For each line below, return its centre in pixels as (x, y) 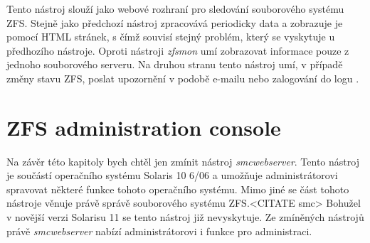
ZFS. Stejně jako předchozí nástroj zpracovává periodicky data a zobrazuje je (175, 22)
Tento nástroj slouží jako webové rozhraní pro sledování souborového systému (175, 9)
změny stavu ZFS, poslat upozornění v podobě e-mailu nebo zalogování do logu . (183, 78)
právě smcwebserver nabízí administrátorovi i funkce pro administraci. (159, 231)
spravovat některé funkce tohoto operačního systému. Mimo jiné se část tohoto (178, 189)
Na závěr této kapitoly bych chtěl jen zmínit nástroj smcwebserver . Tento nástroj (183, 161)
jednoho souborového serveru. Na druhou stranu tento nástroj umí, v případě (175, 64)
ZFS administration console (144, 127)
